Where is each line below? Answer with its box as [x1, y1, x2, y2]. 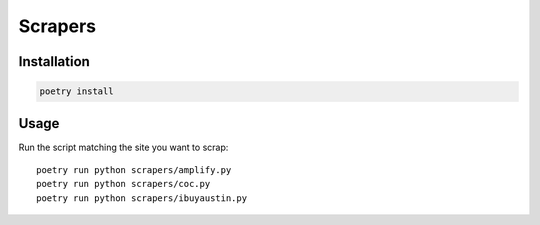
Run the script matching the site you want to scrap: [18, 141, 229, 153]
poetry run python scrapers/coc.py [36, 178, 211, 190]
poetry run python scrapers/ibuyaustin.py [36, 192, 248, 204]
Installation [18, 53, 90, 70]
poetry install [39, 86, 114, 97]
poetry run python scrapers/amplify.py [36, 165, 232, 176]
